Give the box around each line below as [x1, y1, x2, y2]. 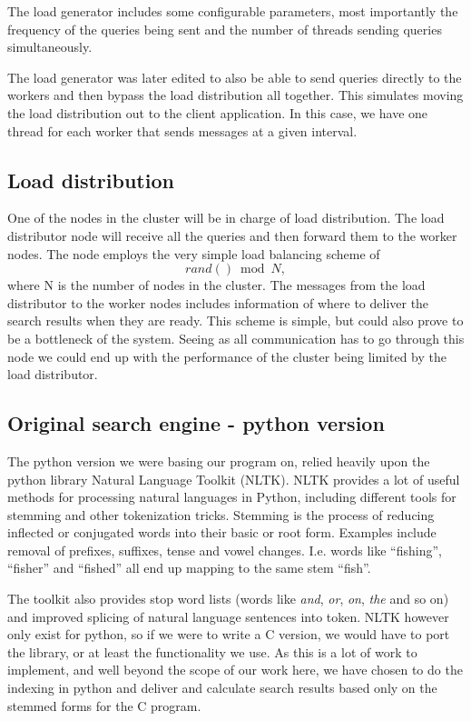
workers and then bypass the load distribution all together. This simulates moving [7, 85, 464, 105]
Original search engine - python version [7, 409, 385, 437]
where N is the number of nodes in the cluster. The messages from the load [7, 275, 426, 295]
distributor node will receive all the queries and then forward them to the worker [7, 225, 457, 245]
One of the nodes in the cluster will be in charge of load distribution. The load [7, 208, 445, 227]
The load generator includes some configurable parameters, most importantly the [7, 2, 458, 20]
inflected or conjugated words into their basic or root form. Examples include [7, 523, 437, 542]
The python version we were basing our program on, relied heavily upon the [7, 451, 430, 470]
